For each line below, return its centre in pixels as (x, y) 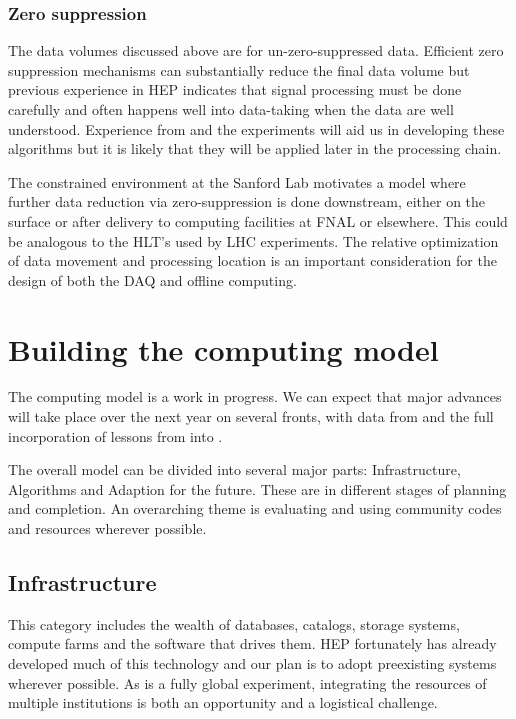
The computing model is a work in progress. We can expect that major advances (255, 396)
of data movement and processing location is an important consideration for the (252, 260)
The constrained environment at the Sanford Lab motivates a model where (237, 181)
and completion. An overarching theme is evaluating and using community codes (255, 508)
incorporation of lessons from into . (115, 435)
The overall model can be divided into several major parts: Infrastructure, (234, 469)
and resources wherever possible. (107, 528)
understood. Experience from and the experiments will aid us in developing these (256, 128)
